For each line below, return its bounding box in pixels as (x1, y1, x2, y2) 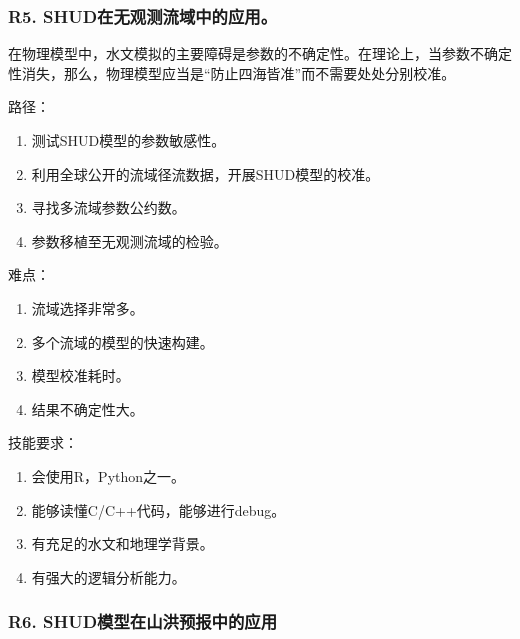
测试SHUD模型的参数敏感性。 (31, 130, 226, 150)
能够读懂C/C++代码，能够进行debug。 (31, 499, 286, 520)
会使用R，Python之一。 (31, 465, 186, 486)
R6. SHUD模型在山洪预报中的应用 (8, 609, 278, 634)
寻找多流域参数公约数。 (31, 197, 186, 218)
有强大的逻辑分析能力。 (31, 566, 186, 587)
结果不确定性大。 (31, 398, 144, 419)
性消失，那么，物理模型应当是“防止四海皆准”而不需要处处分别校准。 (8, 62, 456, 83)
